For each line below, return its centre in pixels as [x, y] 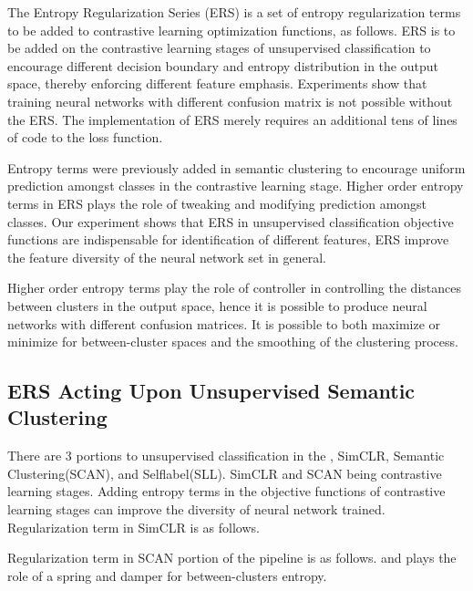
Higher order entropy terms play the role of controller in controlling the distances [234, 288]
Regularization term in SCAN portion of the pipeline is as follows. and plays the [232, 558]
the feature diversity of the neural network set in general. [167, 257]
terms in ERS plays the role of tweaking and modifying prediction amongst [217, 203]
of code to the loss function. [85, 137]
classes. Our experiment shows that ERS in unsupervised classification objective [231, 221]
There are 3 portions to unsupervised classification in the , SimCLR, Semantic [226, 456]
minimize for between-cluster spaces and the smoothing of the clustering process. [233, 342]
